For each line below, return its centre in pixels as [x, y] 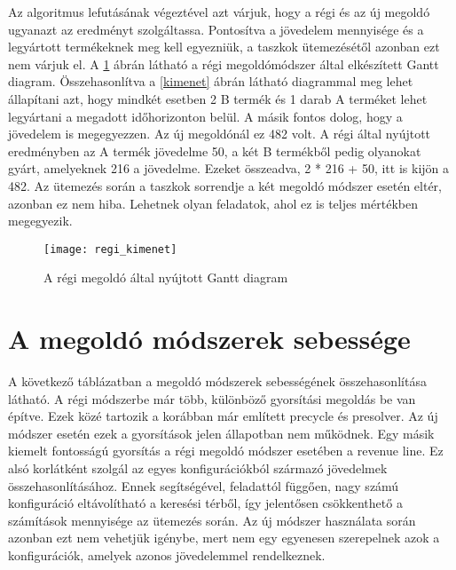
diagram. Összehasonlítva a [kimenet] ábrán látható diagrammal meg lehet [211, 81]
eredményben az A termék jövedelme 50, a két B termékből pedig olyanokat [215, 150]
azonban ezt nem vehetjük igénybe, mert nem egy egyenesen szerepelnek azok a [224, 538]
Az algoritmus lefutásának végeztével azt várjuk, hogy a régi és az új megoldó [219, 12]
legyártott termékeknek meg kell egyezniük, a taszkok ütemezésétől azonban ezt [224, 47]
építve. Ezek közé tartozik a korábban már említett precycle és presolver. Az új [223, 416]
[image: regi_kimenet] [110, 249]
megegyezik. [40, 221]
